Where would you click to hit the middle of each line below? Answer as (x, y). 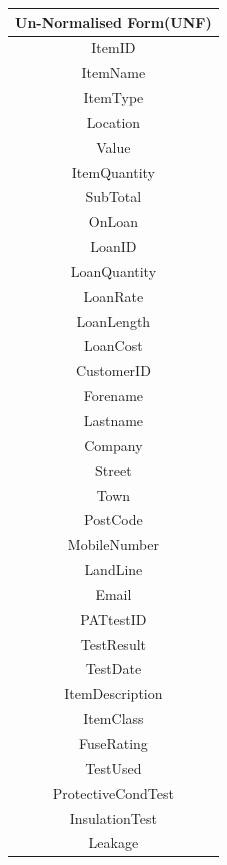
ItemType (113, 97)
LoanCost (113, 345)
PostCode (113, 519)
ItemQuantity (113, 171)
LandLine (113, 569)
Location (113, 121)
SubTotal (113, 196)
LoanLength (113, 320)
